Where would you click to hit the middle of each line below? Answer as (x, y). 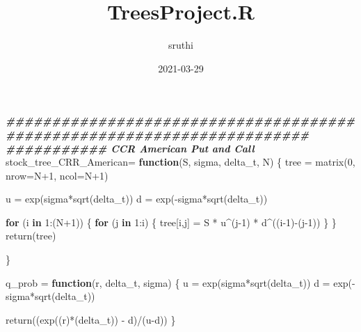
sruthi (181, 45)
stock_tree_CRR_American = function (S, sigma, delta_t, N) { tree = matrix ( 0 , (180, 162)
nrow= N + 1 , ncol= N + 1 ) (57, 175)
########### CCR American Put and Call (130, 148)
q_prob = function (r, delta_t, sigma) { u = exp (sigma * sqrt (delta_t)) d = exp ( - (180, 282)
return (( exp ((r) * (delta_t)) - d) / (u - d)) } (91, 319)
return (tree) (31, 236)
